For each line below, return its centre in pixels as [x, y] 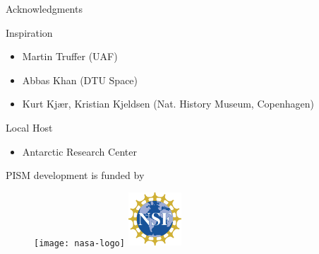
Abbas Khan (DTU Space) [80, 80]
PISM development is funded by [75, 175]
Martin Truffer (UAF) [70, 56]
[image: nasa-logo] [79, 243]
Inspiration [29, 32]
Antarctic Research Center [79, 151]
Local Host [29, 127]
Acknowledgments [44, 8]
